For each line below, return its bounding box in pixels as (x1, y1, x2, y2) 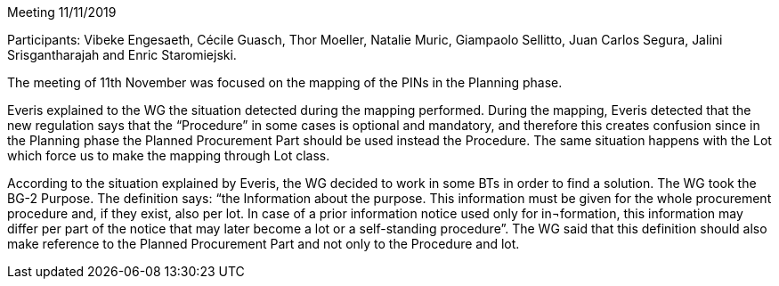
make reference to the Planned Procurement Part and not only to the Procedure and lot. (7, 236, 520, 251)
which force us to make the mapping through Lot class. (7, 148, 330, 163)
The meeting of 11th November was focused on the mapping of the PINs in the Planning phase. (7, 75, 563, 90)
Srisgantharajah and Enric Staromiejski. (7, 47, 237, 62)
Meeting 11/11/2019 (7, 4, 117, 20)
